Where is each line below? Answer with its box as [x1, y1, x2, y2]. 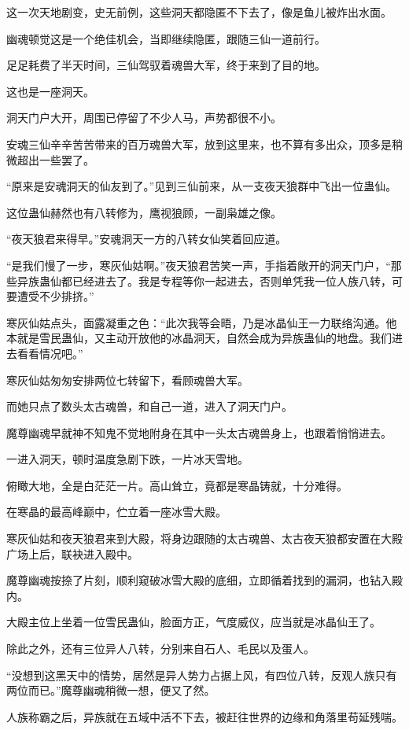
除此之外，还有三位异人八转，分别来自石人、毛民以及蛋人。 [6, 640, 315, 657]
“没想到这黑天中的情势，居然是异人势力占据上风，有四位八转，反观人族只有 [6, 666, 397, 683]
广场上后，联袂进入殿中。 [6, 545, 138, 562]
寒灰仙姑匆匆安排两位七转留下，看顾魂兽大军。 [6, 371, 249, 388]
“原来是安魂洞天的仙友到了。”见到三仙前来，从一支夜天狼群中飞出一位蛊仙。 [6, 178, 397, 194]
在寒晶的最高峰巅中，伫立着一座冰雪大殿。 [6, 503, 227, 520]
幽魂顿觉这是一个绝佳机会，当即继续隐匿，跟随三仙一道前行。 [6, 30, 326, 46]
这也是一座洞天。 [6, 83, 94, 99]
